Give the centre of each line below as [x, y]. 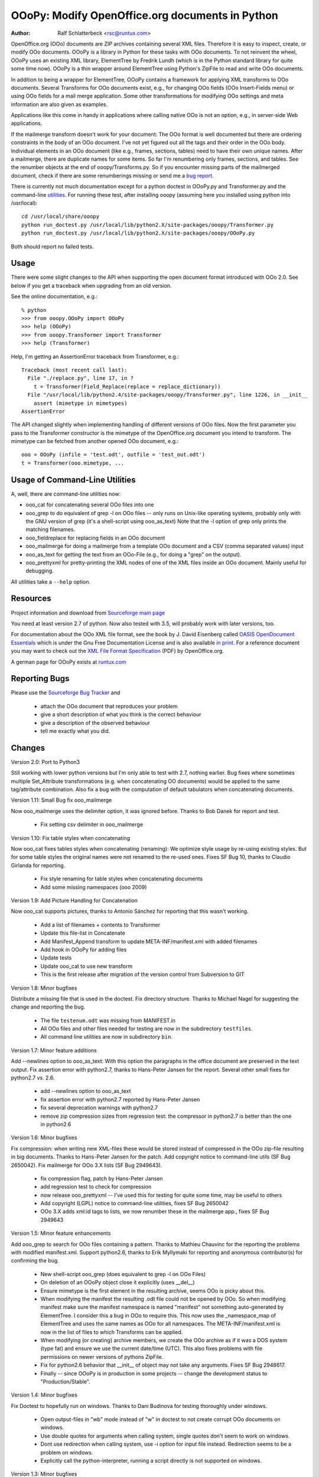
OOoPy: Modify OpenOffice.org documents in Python [145, 15]
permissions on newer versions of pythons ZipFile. [102, 1356]
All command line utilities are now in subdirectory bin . [106, 1037]
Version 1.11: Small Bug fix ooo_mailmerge [61, 800]
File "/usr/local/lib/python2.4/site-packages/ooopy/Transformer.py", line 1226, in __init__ [168, 395]
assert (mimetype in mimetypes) [80, 403]
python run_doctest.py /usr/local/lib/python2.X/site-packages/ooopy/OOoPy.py [138, 233]
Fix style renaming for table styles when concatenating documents [122, 879]
